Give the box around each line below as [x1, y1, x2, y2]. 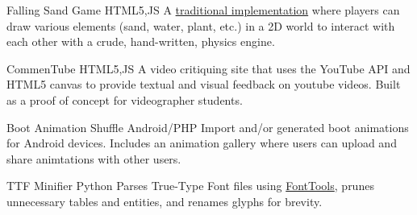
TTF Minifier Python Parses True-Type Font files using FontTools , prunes [6, 177, 374, 194]
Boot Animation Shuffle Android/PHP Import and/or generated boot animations [6, 118, 409, 135]
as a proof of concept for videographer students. [6, 91, 243, 108]
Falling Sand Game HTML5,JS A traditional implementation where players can [6, 2, 400, 18]
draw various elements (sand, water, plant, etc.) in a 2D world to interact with [6, 17, 395, 34]
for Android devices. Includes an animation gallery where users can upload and [6, 134, 397, 151]
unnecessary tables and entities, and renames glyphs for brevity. [6, 192, 323, 209]
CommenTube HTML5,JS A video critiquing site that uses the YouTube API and [6, 60, 411, 76]
